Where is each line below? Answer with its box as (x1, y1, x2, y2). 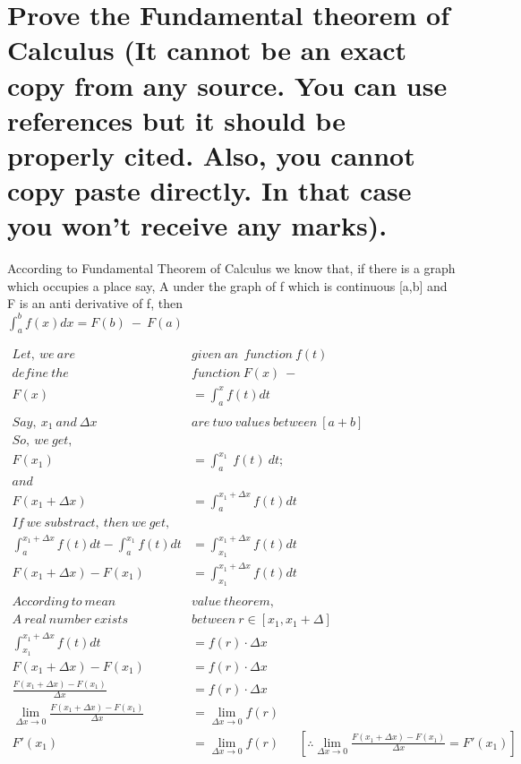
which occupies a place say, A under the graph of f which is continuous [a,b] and (7, 276, 448, 295)
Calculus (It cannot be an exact (7, 31, 407, 68)
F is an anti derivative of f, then (7, 294, 183, 313)
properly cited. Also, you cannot (7, 136, 415, 173)
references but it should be (7, 101, 346, 138)
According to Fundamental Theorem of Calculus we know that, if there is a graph (7, 259, 456, 278)
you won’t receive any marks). (7, 207, 388, 244)
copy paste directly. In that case (7, 172, 412, 209)
